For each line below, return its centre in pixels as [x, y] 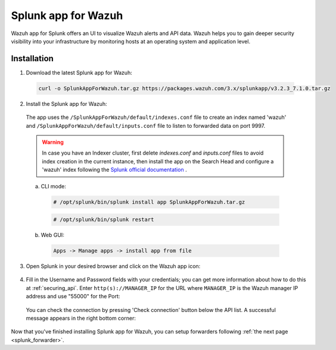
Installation [32, 59]
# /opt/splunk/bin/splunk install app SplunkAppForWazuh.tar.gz [149, 202]
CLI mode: [54, 186]
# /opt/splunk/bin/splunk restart [104, 220]
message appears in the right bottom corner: [81, 319]
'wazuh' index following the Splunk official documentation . [114, 170]
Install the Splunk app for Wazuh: [66, 103]
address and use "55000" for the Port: [73, 297]
